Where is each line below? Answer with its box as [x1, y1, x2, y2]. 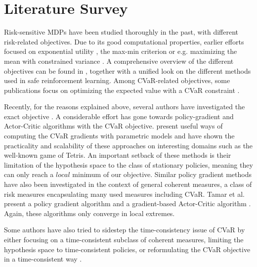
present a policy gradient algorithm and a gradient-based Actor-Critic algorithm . [4, 198, 251, 209]
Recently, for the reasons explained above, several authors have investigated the [4, 101, 245, 112]
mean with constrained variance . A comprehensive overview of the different [4, 55, 234, 66]
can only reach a [4, 169, 54, 179]
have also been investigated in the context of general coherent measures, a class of [4, 179, 252, 189]
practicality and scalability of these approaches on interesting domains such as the [4, 140, 253, 150]
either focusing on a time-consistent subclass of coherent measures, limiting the [4, 234, 244, 244]
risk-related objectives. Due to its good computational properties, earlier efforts [4, 36, 244, 46]
